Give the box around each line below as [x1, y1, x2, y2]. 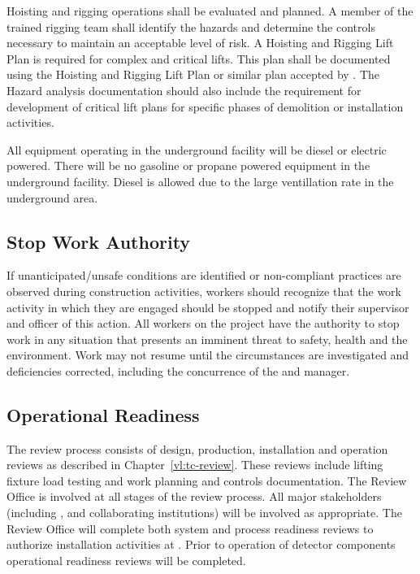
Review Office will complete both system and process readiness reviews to [6, 520, 374, 537]
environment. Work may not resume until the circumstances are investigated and [6, 346, 409, 363]
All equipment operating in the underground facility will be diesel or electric [6, 141, 387, 158]
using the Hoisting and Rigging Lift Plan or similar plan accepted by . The [6, 66, 380, 83]
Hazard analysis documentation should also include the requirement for [6, 81, 362, 98]
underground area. [6, 189, 98, 206]
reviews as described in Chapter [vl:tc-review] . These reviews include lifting [6, 456, 383, 473]
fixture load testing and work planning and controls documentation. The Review [6, 472, 407, 489]
